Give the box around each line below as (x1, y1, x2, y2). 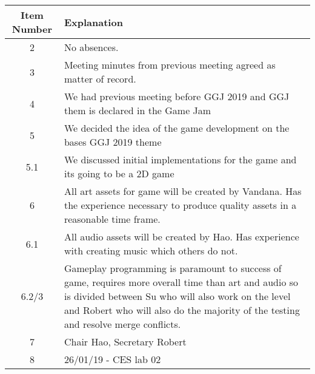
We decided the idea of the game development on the (64, 121, 290, 135)
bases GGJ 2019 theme (64, 135, 162, 149)
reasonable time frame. (64, 212, 161, 226)
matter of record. (64, 72, 136, 86)
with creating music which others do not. (64, 243, 238, 257)
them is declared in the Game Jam (64, 103, 211, 117)
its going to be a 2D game (64, 166, 174, 180)
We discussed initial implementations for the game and (64, 152, 297, 166)
